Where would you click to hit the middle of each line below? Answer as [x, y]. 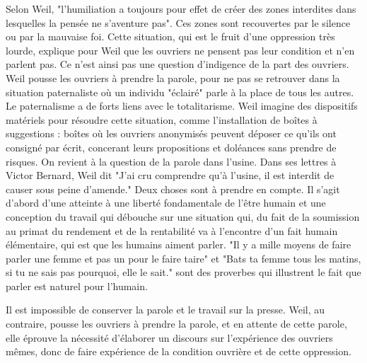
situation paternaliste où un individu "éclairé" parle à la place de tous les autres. [180, 92]
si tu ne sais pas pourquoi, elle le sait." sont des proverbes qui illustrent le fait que [183, 272]
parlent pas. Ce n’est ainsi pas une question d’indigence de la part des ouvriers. [177, 64]
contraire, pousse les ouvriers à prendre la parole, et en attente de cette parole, [176, 324]
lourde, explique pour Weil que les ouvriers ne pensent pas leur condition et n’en [180, 50]
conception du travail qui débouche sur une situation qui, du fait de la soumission [183, 216]
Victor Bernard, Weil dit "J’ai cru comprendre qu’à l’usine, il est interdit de [170, 175]
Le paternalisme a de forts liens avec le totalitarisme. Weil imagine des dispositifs [182, 106]
